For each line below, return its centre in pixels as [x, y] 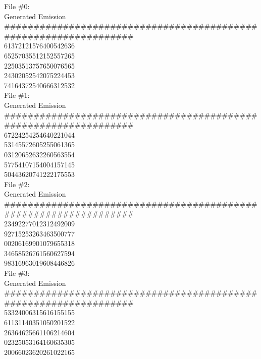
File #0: [17, 6]
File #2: [17, 184]
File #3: [17, 273]
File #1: [17, 95]
